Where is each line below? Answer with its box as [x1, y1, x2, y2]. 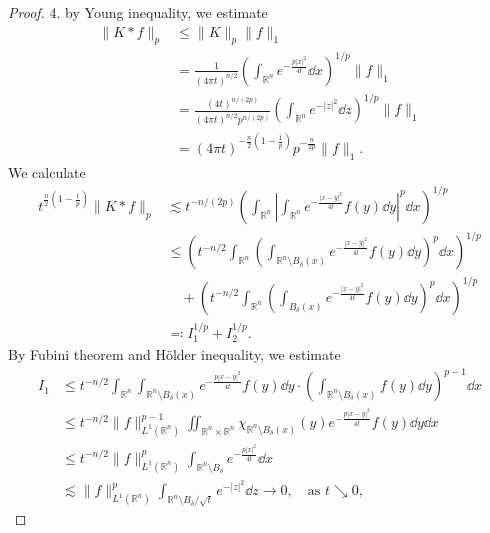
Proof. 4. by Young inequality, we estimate [8, 2, 268, 22]
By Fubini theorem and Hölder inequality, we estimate [8, 344, 341, 365]
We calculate [8, 161, 86, 182]
